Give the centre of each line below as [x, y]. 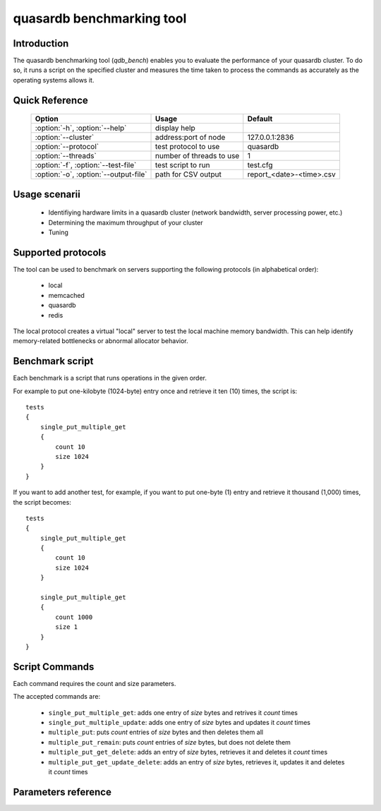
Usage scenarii [47, 194]
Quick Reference [50, 100]
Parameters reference [62, 792]
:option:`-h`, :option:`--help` [81, 128]
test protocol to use [188, 147]
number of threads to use [198, 156]
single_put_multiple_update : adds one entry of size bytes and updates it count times [179, 723]
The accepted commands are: [57, 697]
